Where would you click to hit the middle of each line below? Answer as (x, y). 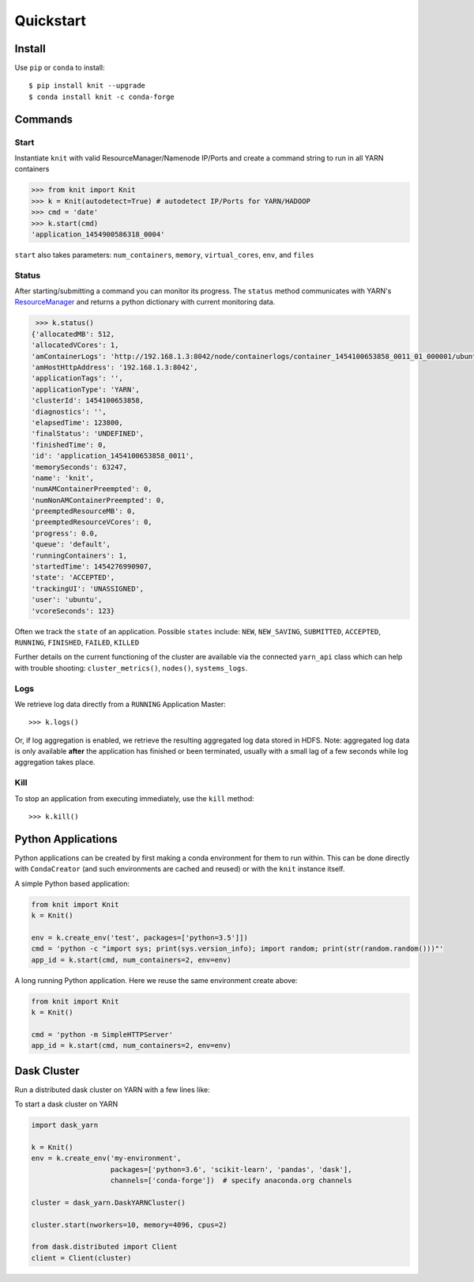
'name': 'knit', (63, 478)
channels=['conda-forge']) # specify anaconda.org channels (231, 1180)
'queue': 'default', (71, 545)
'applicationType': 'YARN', (85, 389)
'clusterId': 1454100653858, (88, 401)
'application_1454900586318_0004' (98, 234)
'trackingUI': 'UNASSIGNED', (88, 588)
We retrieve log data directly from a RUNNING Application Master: (120, 704)
